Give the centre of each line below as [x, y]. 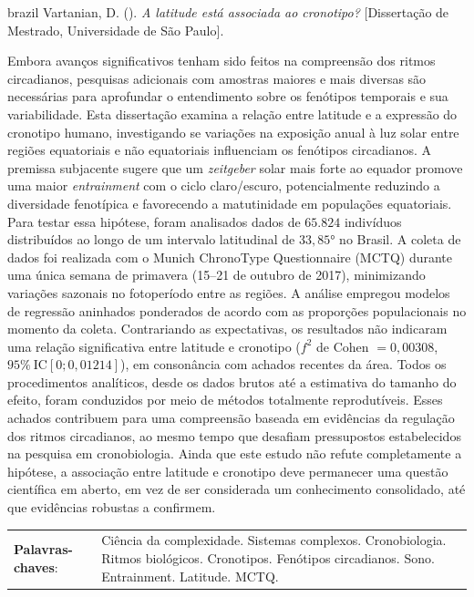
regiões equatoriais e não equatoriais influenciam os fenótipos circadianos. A [219, 150]
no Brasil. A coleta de [400, 239]
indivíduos [373, 221]
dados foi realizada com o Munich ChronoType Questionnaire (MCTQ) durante [230, 257]
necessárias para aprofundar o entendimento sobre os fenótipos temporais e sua [228, 96]
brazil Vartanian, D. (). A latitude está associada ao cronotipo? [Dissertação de [228, 12]
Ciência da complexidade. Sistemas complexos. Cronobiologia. [274, 540]
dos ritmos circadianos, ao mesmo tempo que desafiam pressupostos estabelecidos [234, 435]
